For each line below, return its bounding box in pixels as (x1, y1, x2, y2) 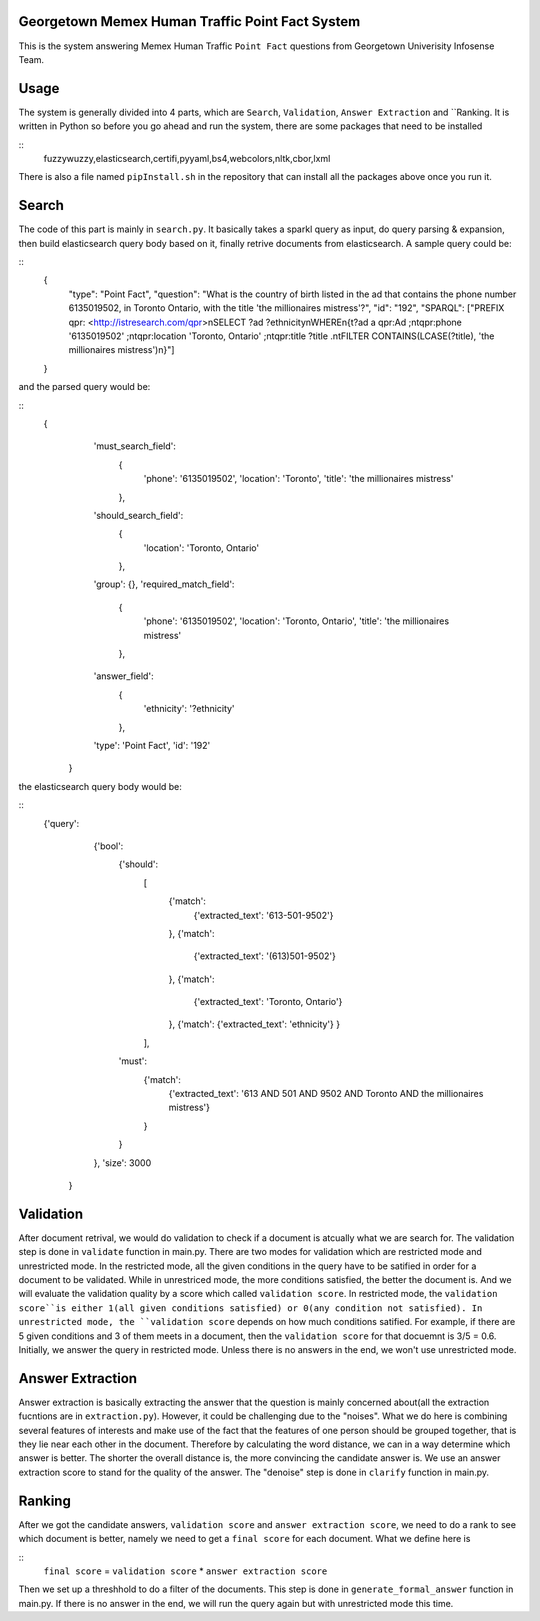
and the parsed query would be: (18, 381, 151, 393)
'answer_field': (93, 670, 154, 682)
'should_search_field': (93, 509, 184, 521)
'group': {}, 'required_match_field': (93, 578, 235, 590)
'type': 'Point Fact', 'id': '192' (93, 740, 211, 751)
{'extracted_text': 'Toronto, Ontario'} (193, 996, 343, 1008)
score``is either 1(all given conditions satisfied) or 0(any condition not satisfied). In (18, 1302, 483, 1314)
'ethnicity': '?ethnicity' (143, 703, 235, 715)
